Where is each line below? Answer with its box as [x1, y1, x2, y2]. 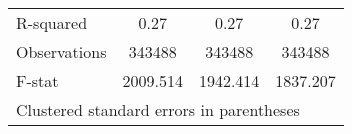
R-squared [16, 11, 88, 34]
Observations [16, 40, 107, 63]
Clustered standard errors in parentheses [16, 98, 300, 121]
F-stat [16, 69, 59, 92]
